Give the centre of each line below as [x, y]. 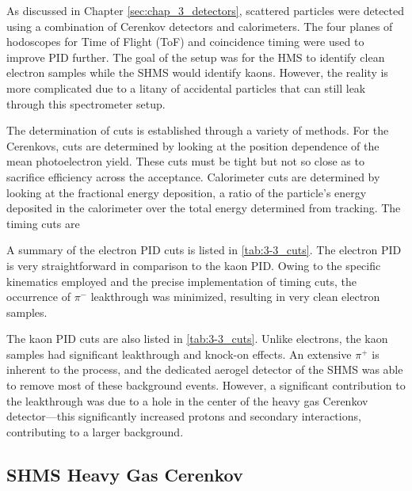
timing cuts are [43, 223]
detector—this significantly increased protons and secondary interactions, [184, 416]
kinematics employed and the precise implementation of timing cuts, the [182, 281]
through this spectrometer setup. [86, 103]
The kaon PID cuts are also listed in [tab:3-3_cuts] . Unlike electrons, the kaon [197, 339]
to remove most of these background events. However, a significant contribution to [206, 385]
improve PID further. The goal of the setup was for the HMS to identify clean [196, 57]
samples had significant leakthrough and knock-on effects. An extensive [179, 354]
